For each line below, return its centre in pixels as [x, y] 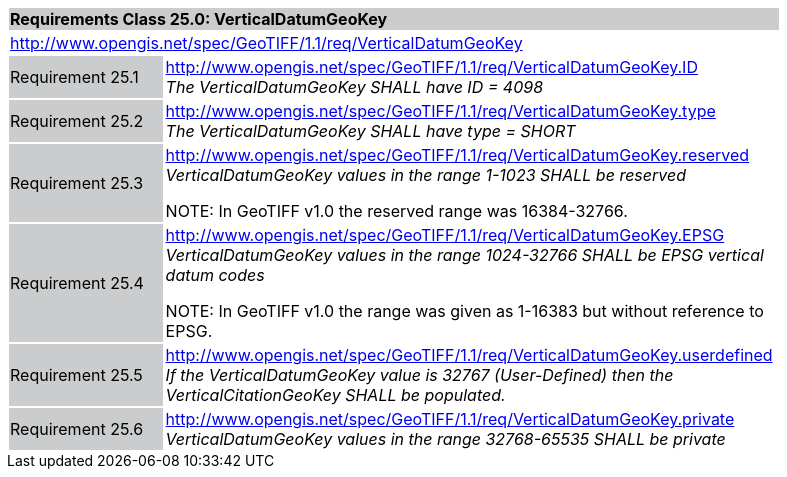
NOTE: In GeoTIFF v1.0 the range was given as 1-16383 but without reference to [464, 311]
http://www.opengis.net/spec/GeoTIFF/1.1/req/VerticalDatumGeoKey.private [450, 419]
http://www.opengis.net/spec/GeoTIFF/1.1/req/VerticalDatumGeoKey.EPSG [445, 235]
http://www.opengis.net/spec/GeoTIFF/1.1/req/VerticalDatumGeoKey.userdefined [469, 355]
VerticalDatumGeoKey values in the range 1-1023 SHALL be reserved [425, 175]
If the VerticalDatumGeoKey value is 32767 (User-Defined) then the [419, 375]
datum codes [215, 275]
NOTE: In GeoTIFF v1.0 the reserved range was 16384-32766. [396, 211]
